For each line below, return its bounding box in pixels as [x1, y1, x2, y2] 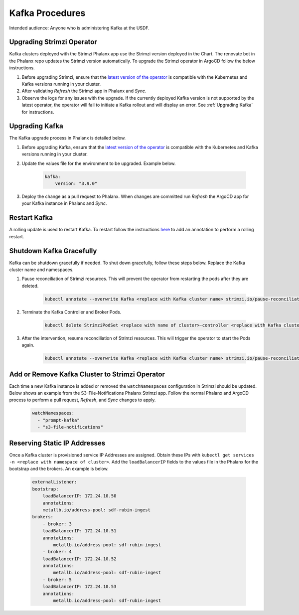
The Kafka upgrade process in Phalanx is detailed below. [9, 135, 126, 141]
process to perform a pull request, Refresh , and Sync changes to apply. [9, 397, 156, 403]
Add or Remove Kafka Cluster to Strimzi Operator [9, 370, 165, 378]
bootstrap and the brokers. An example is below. [9, 466, 109, 472]
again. [21, 342, 35, 348]
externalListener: [32, 479, 77, 485]
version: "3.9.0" [55, 181, 98, 186]
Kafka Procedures [9, 7, 86, 18]
